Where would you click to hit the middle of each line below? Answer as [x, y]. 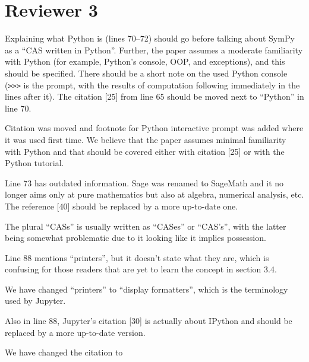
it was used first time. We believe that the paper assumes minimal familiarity [146, 139]
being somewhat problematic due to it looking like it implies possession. [135, 238]
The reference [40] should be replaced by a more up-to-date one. [122, 206]
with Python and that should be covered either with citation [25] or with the [145, 151]
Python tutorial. [34, 163]
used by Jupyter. [35, 301]
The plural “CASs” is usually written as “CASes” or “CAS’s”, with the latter [146, 226]
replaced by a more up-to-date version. [75, 332]
